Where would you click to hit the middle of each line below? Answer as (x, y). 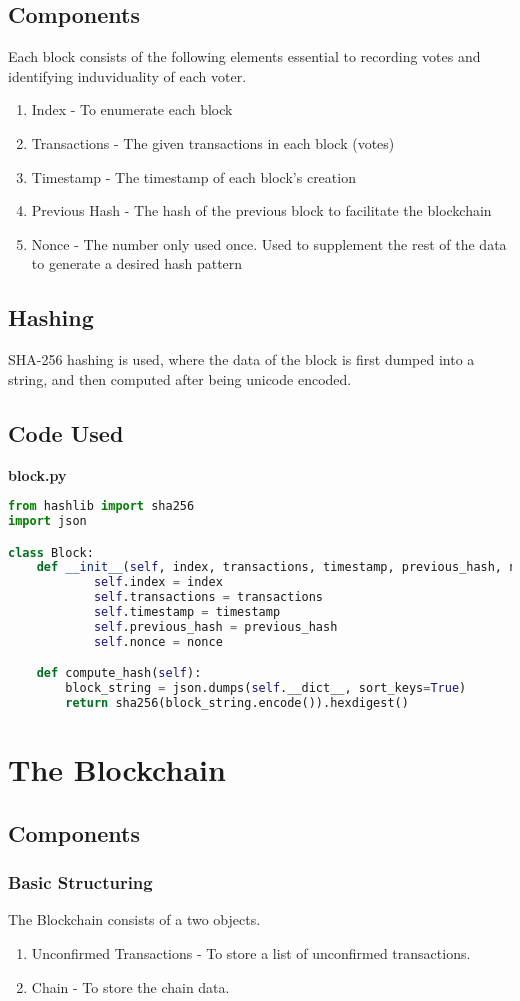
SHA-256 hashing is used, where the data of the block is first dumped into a (241, 359)
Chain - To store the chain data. (130, 986)
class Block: (51, 552)
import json (47, 521)
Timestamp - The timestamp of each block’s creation (193, 176)
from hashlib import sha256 (101, 506)
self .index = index (158, 582)
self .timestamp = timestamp (187, 612)
